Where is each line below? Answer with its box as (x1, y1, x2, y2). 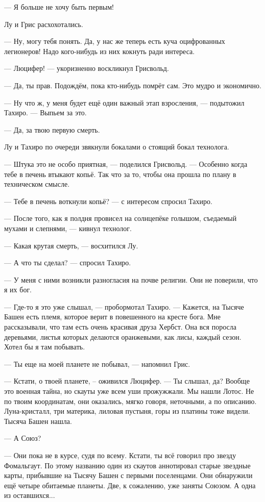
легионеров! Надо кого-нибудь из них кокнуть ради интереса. (4, 45, 195, 56)
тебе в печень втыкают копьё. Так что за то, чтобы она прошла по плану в (4, 168, 236, 179)
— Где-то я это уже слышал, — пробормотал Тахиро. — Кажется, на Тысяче (4, 301, 244, 312)
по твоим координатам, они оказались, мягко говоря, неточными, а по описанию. (4, 395, 257, 406)
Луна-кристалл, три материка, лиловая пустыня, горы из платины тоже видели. (4, 406, 250, 416)
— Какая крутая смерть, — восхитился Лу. (4, 240, 138, 250)
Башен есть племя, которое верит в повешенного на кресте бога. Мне (4, 311, 221, 322)
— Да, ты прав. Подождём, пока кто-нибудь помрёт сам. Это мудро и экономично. (4, 80, 261, 90)
